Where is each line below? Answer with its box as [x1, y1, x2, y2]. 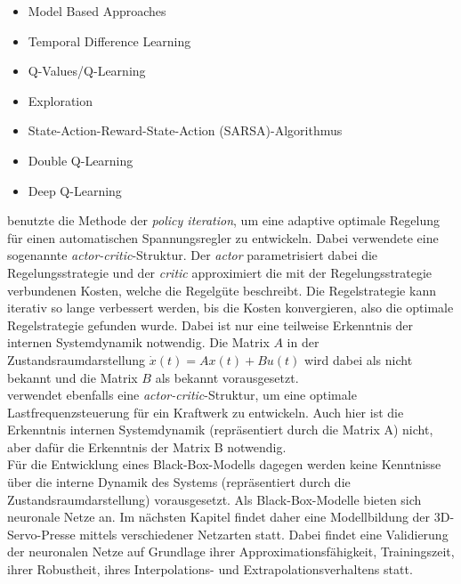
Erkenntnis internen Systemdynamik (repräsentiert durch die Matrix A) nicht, [7, 420, 433, 439]
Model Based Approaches [28, 2, 166, 20]
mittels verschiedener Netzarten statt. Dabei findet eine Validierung [79, 524, 449, 543]
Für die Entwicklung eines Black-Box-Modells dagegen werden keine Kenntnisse [7, 455, 441, 474]
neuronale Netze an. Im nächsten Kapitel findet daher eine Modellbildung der [7, 507, 431, 526]
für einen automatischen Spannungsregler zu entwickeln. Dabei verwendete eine [7, 228, 439, 247]
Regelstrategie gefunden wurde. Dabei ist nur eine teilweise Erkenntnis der [7, 315, 414, 334]
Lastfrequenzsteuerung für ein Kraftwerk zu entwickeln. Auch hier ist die [7, 402, 404, 421]
